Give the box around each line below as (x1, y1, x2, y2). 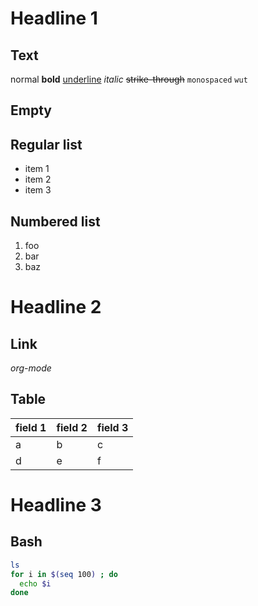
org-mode (10, 362, 52, 374)
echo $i (19, 578, 52, 589)
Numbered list (10, 213, 101, 230)
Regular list (10, 136, 83, 153)
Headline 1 (10, 7, 98, 30)
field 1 (15, 420, 47, 434)
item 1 (24, 163, 50, 175)
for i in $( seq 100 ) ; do (10, 569, 118, 579)
